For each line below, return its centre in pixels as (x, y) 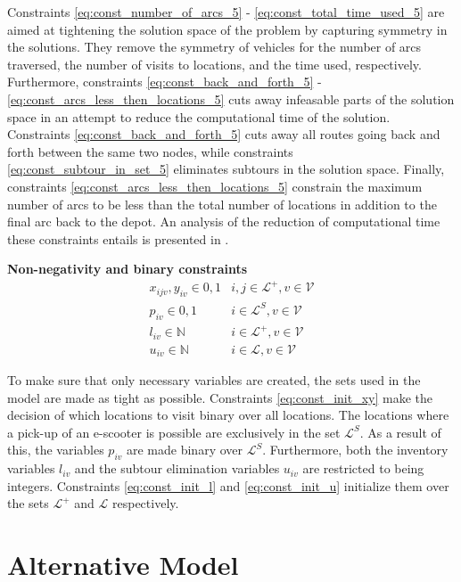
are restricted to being (363, 468)
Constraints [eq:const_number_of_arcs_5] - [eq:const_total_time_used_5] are (226, 12)
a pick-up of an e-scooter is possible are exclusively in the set (174, 432)
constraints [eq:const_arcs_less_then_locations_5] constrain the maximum (215, 186)
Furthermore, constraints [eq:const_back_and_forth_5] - (165, 82)
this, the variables (56, 450)
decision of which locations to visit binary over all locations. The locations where (228, 415)
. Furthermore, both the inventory (355, 450)
